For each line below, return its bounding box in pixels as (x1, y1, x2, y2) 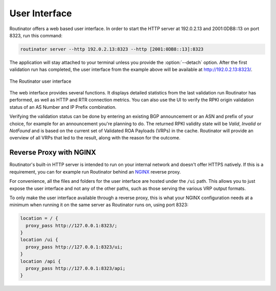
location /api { (20, 258, 61, 264)
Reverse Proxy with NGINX (9, 148, 97, 157)
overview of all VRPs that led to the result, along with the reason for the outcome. (9, 135, 181, 141)
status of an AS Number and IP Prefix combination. (9, 104, 117, 110)
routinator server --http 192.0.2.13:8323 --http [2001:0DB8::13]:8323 (20, 46, 204, 52)
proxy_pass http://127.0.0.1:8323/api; (26, 265, 126, 271)
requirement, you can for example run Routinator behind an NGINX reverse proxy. (9, 168, 181, 175)
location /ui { (20, 237, 58, 243)
